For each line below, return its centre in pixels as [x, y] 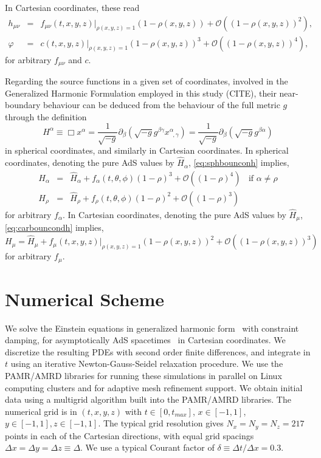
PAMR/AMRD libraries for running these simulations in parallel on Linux [143, 375]
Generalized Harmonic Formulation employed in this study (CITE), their [141, 93]
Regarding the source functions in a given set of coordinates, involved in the [147, 81]
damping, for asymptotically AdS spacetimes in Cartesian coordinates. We [145, 340]
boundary [23, 105]
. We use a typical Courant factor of [147, 447]
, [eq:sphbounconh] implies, [239, 162]
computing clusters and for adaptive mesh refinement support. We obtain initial [154, 387]
